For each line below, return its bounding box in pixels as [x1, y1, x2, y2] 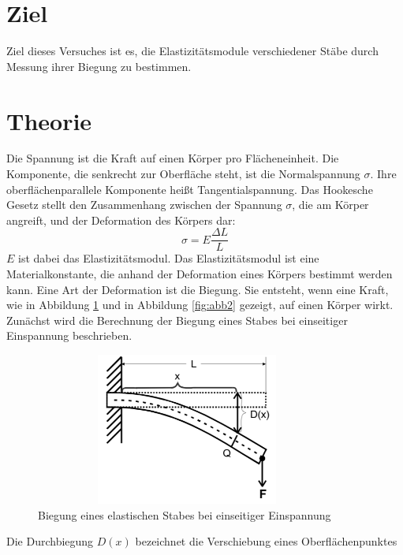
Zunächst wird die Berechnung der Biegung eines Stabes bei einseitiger [6, 311, 348, 328]
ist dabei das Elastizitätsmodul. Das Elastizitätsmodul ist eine [18, 250, 319, 266]
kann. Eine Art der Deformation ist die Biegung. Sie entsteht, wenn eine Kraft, [6, 281, 389, 297]
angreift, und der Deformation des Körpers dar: [6, 211, 236, 228]
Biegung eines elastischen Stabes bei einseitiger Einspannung [38, 506, 331, 523]
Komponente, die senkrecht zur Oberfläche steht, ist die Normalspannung [6, 166, 360, 182]
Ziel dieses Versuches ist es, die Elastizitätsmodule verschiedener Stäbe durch [6, 43, 379, 59]
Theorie [6, 104, 92, 136]
